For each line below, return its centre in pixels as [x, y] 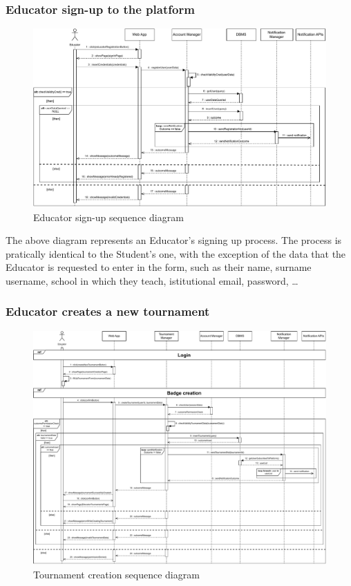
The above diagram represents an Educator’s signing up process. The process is [174, 240]
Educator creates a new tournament [108, 311]
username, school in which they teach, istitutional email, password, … [152, 280]
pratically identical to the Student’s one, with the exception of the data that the [176, 253]
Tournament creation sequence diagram [116, 575]
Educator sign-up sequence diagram [108, 217]
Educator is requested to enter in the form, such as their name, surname [159, 267]
